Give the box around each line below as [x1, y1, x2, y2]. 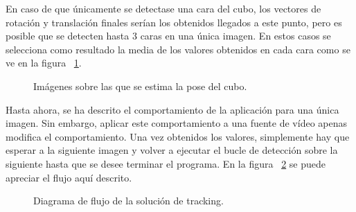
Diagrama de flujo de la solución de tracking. [33, 193, 224, 208]
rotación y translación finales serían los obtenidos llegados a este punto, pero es [6, 15, 342, 29]
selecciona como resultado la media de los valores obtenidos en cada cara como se [6, 42, 350, 56]
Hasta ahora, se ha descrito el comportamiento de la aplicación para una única [6, 102, 339, 116]
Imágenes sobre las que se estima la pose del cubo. [33, 78, 247, 93]
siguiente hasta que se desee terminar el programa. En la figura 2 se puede [6, 156, 326, 170]
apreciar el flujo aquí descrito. [6, 170, 132, 184]
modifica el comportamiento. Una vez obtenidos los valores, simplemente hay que [6, 129, 350, 143]
